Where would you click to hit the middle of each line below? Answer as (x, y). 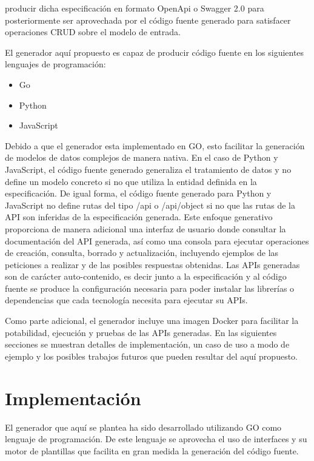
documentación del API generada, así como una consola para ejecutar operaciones (157, 241)
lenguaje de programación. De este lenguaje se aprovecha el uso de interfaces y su (156, 439)
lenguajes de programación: (55, 64)
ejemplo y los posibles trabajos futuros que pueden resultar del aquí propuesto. (151, 356)
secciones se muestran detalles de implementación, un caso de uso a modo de (147, 344)
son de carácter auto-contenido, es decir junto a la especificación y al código (146, 276)
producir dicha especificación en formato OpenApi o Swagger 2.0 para (135, 8)
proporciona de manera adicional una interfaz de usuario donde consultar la (145, 228)
